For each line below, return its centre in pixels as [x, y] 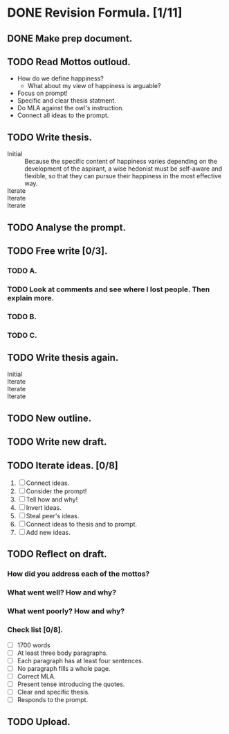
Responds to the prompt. [53, 699]
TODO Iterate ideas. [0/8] [63, 465]
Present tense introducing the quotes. [71, 684]
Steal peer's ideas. [53, 516]
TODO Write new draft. [57, 442]
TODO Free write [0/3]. [57, 251]
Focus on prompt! [42, 93]
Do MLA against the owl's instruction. [71, 108]
